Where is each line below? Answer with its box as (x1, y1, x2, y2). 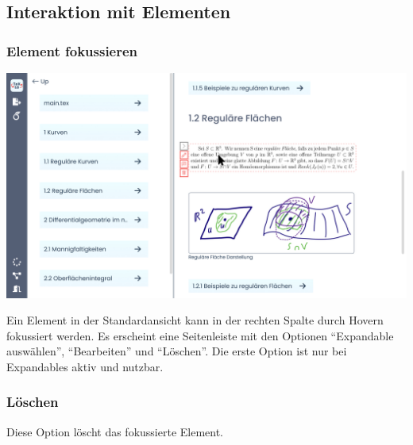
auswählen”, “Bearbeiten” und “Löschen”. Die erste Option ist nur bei (6, 343, 347, 359)
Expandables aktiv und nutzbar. (6, 358, 164, 374)
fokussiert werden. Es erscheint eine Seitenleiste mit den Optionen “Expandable (6, 327, 394, 343)
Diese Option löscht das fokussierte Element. (6, 423, 224, 439)
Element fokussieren (6, 40, 138, 60)
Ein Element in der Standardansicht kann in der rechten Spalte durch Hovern (6, 312, 384, 328)
